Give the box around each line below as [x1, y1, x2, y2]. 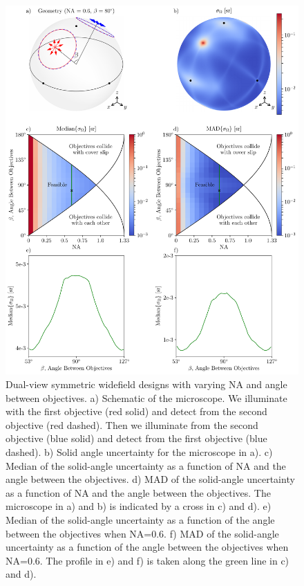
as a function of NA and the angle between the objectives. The [6, 485, 271, 500]
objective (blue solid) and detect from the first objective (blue [6, 431, 267, 446]
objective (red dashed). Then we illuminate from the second [6, 417, 258, 432]
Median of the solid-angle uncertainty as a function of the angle [6, 512, 275, 527]
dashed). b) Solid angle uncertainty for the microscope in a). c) [6, 444, 273, 459]
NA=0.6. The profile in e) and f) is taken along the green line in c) [6, 553, 289, 567]
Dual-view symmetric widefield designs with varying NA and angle [6, 376, 287, 391]
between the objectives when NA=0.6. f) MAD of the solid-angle [6, 526, 279, 540]
